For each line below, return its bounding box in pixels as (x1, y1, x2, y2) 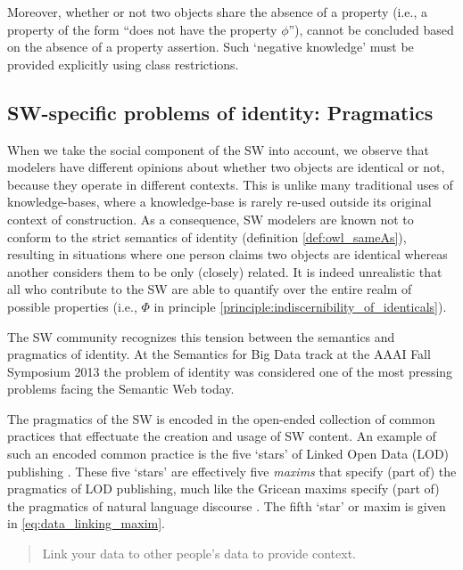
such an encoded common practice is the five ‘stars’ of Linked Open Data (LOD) (7, 444, 450, 463)
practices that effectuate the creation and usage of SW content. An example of (7, 427, 436, 445)
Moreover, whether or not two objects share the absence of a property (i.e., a (7, 3, 428, 20)
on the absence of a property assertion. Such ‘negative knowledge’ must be (7, 37, 414, 56)
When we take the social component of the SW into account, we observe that (7, 140, 430, 159)
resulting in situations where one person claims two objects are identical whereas (7, 245, 448, 264)
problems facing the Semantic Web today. (7, 379, 235, 398)
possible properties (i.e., (7, 297, 137, 315)
